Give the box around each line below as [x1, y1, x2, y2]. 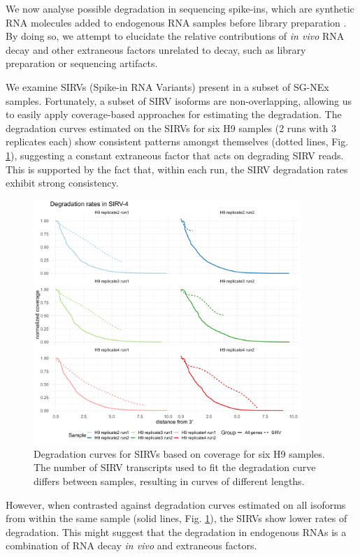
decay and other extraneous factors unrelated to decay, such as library [6, 42, 306, 57]
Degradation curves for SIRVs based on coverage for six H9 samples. [34, 446, 325, 461]
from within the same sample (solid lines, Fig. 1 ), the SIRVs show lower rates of [6, 511, 347, 526]
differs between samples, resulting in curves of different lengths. [34, 474, 305, 489]
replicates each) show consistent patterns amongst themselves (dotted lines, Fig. [6, 134, 349, 149]
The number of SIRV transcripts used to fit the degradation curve [34, 460, 316, 475]
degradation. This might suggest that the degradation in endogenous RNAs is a [6, 524, 347, 539]
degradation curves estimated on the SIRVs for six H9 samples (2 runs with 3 [6, 120, 336, 135]
